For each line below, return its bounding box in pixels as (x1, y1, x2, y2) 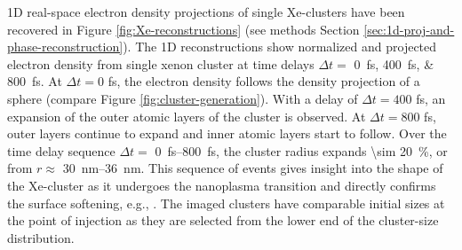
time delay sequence (7, 141, 115, 160)
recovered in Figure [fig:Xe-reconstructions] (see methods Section (7, 20, 360, 38)
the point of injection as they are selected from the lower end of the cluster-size (7, 211, 439, 230)
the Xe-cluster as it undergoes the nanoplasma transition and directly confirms (7, 176, 436, 194)
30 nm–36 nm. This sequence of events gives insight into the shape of (62, 159, 443, 177)
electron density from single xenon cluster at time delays (7, 54, 315, 73)
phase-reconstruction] (7, 37, 123, 56)
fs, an (416, 89, 446, 107)
